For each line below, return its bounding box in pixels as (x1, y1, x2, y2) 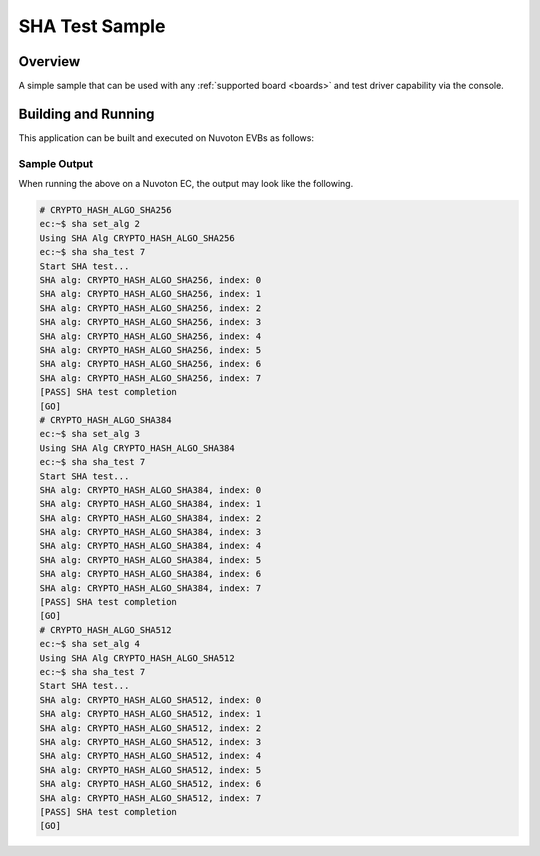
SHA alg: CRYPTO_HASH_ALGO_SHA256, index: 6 (39, 358, 262, 370)
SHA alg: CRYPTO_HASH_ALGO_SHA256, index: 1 (39, 288, 262, 300)
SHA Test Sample (18, 15, 166, 37)
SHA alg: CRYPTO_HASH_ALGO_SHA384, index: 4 (39, 540, 262, 552)
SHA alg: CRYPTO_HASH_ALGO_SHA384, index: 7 (39, 582, 262, 594)
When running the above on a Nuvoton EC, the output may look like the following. (18, 178, 354, 190)
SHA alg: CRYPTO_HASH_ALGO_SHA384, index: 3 (39, 526, 262, 538)
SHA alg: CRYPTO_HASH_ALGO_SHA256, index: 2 (39, 302, 262, 314)
